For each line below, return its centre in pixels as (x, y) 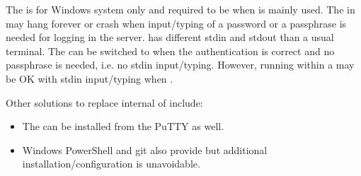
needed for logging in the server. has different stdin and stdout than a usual (170, 37)
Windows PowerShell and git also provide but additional (145, 149)
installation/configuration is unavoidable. (111, 164)
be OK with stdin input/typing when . (90, 78)
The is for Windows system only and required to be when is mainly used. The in (180, 9)
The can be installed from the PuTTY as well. (123, 126)
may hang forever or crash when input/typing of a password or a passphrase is (176, 23)
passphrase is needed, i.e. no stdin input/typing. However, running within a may (180, 65)
